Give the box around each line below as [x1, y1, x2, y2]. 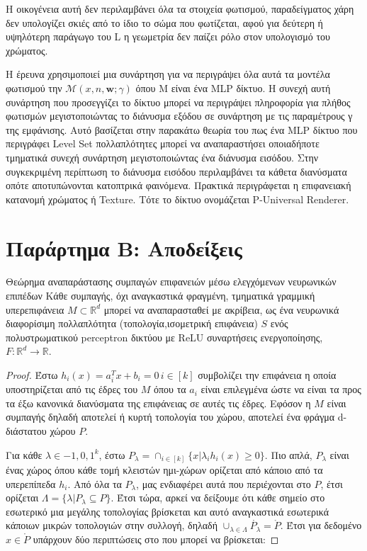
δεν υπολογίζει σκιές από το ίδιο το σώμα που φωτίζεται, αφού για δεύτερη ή [6, 15, 323, 30]
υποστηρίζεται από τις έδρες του [6, 382, 138, 397]
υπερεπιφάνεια [6, 302, 64, 317]
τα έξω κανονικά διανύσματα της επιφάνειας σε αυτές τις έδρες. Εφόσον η [6, 395, 311, 410]
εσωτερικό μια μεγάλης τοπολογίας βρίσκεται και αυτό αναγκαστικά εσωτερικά [6, 504, 329, 518]
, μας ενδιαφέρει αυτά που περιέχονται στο [136, 476, 311, 491]
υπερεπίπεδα [6, 476, 56, 491]
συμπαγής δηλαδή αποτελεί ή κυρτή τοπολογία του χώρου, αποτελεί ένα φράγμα [6, 409, 335, 424]
